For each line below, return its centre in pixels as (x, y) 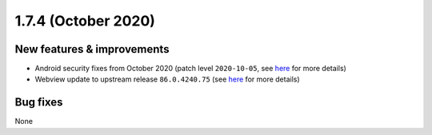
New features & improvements (92, 49)
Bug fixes (39, 103)
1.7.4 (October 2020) (85, 21)
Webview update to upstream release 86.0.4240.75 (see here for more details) (167, 79)
